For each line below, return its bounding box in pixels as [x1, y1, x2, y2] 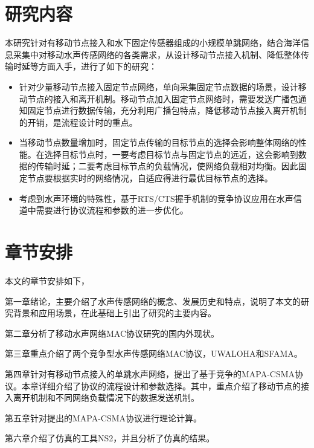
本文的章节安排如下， [5, 274, 89, 287]
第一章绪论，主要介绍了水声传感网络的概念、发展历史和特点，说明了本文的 [5, 294, 301, 307]
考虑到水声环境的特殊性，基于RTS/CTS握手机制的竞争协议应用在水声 [19, 192, 293, 204]
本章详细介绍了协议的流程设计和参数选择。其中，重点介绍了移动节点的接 [21, 379, 309, 392]
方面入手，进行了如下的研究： [38, 60, 157, 73]
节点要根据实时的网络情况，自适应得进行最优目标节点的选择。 [27, 172, 273, 184]
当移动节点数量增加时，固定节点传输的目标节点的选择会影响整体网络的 [19, 136, 298, 149]
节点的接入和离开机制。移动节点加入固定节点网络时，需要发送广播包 [27, 92, 298, 105]
